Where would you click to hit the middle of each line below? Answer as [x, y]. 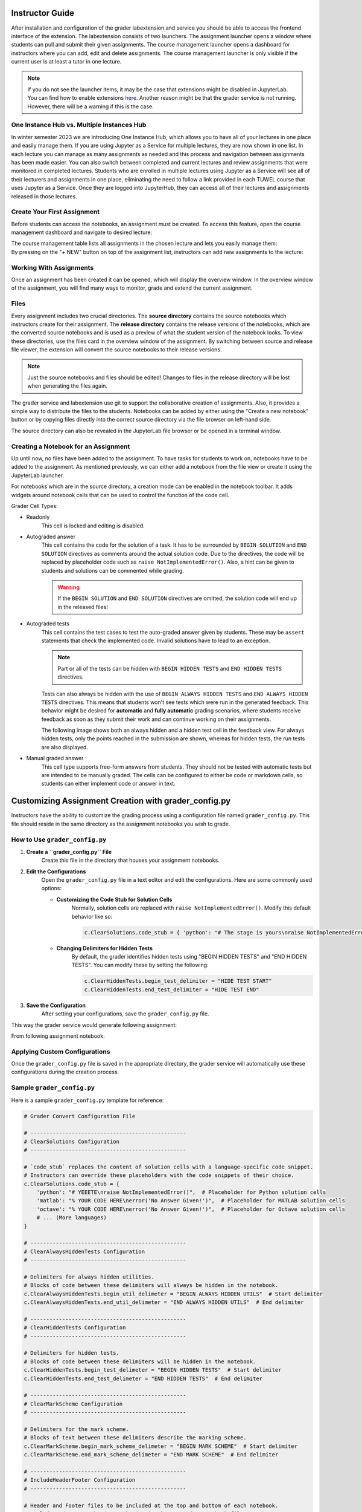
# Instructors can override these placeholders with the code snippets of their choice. [159, 1175]
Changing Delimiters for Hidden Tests [105, 948]
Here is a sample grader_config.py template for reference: [87, 1100]
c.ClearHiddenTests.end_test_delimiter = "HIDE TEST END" [172, 989]
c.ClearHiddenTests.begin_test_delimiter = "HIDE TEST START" [178, 981]
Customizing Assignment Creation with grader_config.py [121, 801]
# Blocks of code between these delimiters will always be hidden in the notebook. [151, 1286]
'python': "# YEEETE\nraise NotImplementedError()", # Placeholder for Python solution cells [181, 1192]
